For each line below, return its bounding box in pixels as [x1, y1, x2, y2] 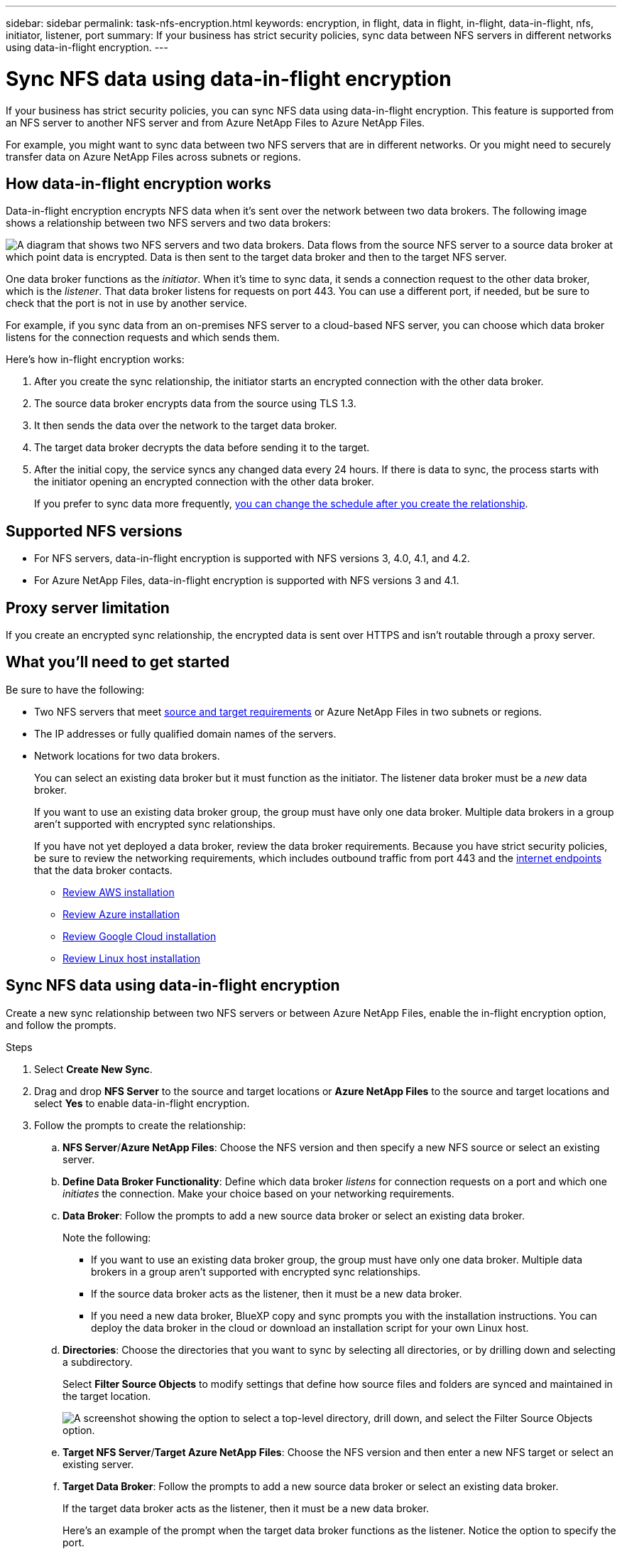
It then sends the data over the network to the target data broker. [34, 419, 337, 432]
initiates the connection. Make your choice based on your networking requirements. [62, 1187, 454, 1200]
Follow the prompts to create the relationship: [34, 1119, 246, 1131]
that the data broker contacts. [34, 863, 173, 876]
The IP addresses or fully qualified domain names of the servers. [34, 727, 337, 740]
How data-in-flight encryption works [6, 174, 271, 193]
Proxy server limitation [6, 598, 170, 617]
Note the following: [62, 1231, 151, 1244]
